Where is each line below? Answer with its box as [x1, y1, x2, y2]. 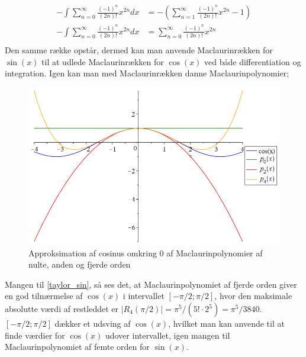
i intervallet [123, 290, 165, 302]
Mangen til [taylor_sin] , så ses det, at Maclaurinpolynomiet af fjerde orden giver [5, 278, 297, 290]
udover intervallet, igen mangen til [105, 329, 230, 341]
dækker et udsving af [54, 317, 131, 330]
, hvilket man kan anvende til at [168, 317, 285, 330]
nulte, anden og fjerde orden [28, 258, 131, 271]
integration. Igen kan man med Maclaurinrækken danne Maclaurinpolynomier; [5, 67, 289, 79]
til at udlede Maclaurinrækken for [41, 55, 164, 67]
